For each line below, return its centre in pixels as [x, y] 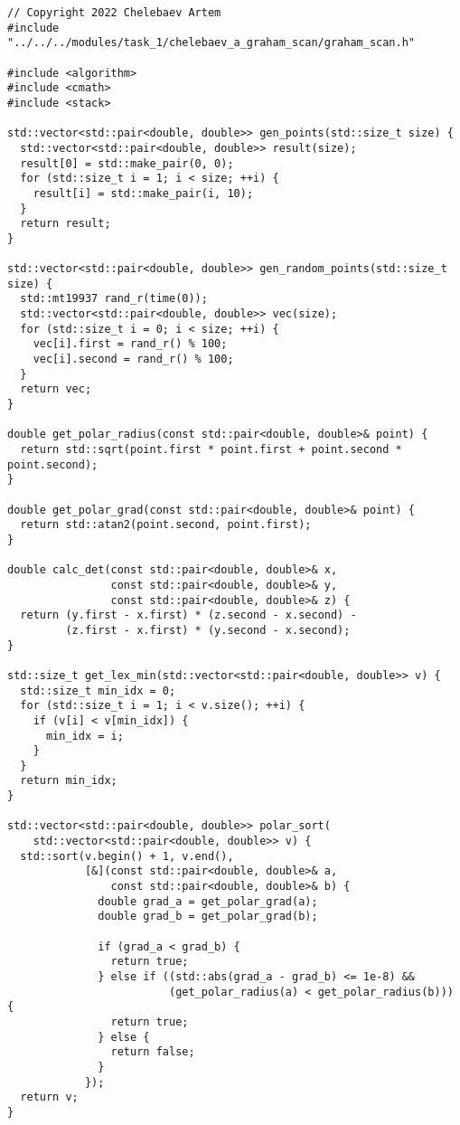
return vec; [56, 389]
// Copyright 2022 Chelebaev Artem [114, 13]
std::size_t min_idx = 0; [98, 690]
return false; [153, 1052]
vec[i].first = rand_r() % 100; [130, 344]
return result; [66, 224]
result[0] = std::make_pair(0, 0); [127, 163]
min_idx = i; [84, 736]
